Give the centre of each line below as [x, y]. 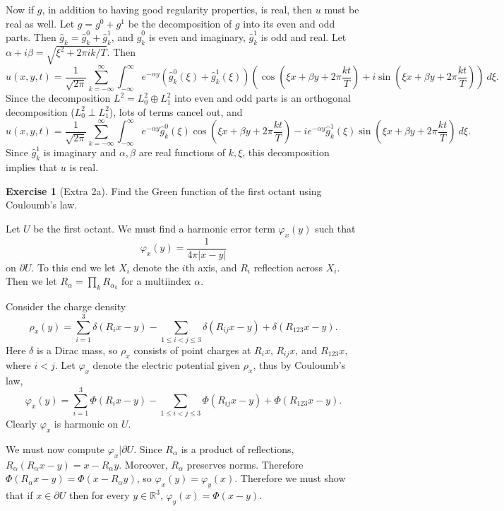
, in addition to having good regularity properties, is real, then [177, 9]
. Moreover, [143, 464]
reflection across [288, 267]
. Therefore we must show [290, 478]
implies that [32, 167]
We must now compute [55, 449]
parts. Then [31, 37]
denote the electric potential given [167, 364]
